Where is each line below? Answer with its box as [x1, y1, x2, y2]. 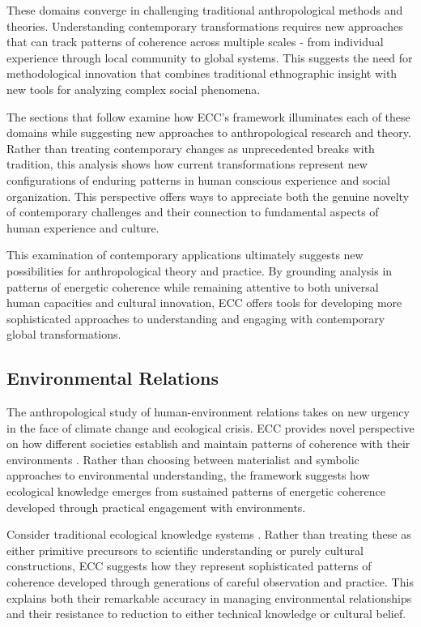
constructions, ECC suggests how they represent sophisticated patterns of [6, 557, 372, 574]
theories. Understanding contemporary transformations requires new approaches [6, 17, 403, 34]
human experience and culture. [6, 219, 159, 236]
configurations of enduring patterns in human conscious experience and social [6, 171, 390, 188]
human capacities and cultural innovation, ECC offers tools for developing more [6, 294, 402, 311]
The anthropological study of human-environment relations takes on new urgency [6, 403, 410, 420]
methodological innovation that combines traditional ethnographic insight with [6, 65, 398, 82]
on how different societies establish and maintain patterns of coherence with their [6, 435, 410, 452]
